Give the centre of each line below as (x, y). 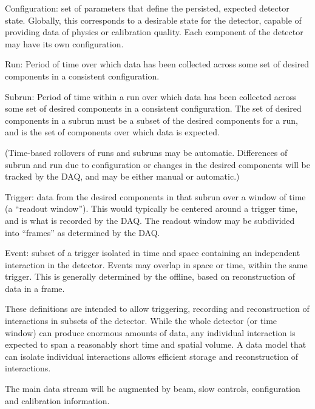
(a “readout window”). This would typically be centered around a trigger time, (151, 208)
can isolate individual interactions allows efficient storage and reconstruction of (152, 356)
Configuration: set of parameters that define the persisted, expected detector (147, 8)
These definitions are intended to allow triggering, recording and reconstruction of (157, 309)
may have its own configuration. (64, 43)
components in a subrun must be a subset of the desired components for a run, (151, 120)
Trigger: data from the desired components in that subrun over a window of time (155, 196)
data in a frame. (35, 288)
